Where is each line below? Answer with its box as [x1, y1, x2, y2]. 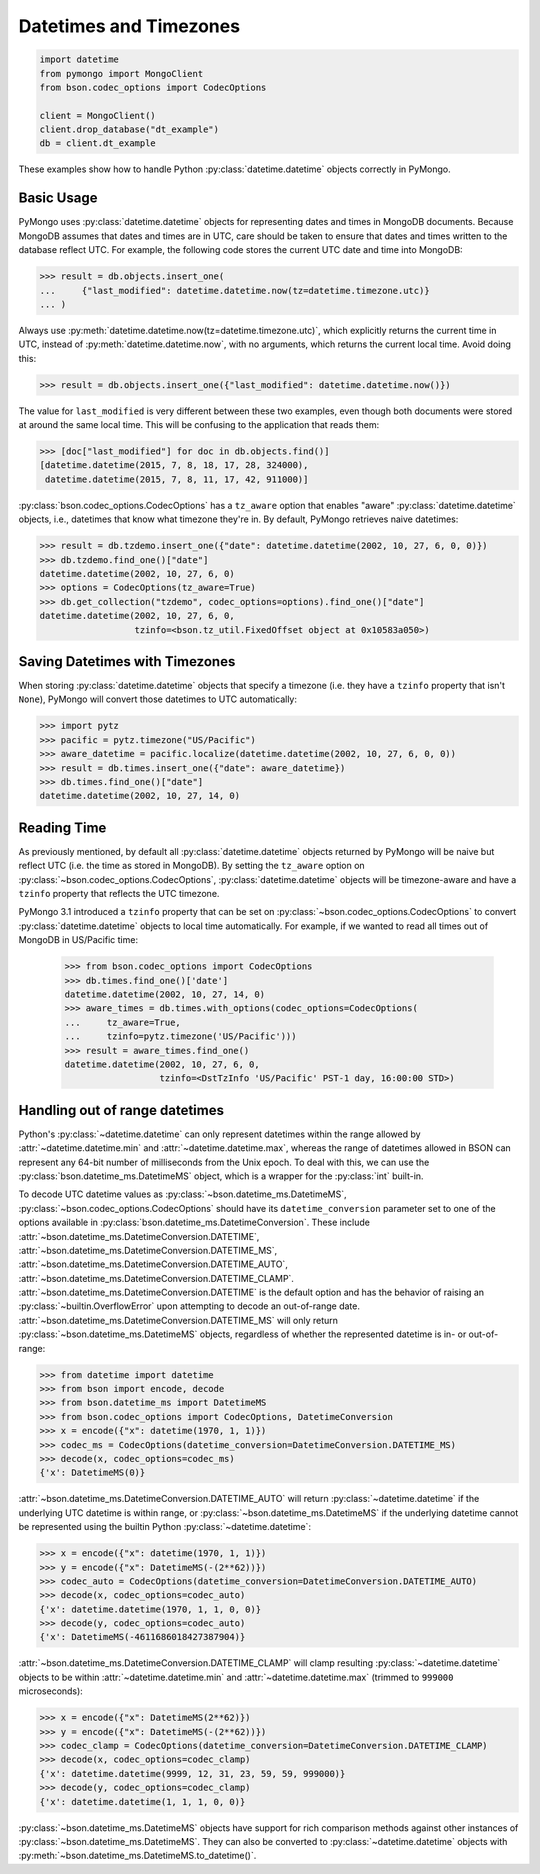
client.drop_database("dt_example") [39, 124, 220, 135]
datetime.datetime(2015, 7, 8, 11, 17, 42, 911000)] [45, 473, 309, 485]
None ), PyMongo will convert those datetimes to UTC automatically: [18, 693, 297, 705]
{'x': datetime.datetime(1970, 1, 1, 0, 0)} [39, 1603, 262, 1615]
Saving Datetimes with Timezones [18, 653, 236, 670]
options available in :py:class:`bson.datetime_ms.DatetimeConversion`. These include [18, 1216, 370, 1229]
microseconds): [18, 1685, 84, 1697]
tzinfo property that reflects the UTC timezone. [18, 888, 220, 900]
